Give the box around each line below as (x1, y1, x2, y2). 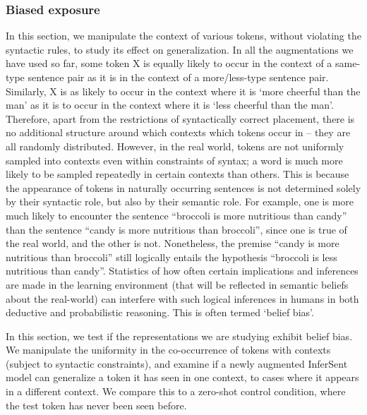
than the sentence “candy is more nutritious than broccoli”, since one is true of (6, 222, 347, 236)
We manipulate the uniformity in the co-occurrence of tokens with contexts (6, 342, 331, 357)
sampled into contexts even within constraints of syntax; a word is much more (6, 152, 343, 167)
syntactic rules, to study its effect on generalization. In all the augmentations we (6, 42, 354, 56)
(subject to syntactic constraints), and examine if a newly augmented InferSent (6, 356, 348, 371)
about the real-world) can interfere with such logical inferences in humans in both (6, 291, 359, 306)
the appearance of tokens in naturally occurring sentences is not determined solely (6, 180, 361, 195)
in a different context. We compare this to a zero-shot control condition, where (6, 384, 346, 399)
